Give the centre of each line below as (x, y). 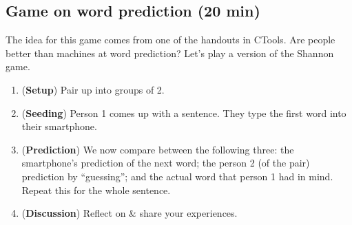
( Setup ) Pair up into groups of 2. (93, 89)
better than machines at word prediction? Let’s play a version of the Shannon (170, 53)
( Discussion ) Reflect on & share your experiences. (130, 213)
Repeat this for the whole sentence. (96, 190)
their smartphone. (59, 126)
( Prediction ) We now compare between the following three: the (158, 149)
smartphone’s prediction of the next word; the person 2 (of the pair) (166, 163)
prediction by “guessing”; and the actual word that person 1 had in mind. (177, 176)
